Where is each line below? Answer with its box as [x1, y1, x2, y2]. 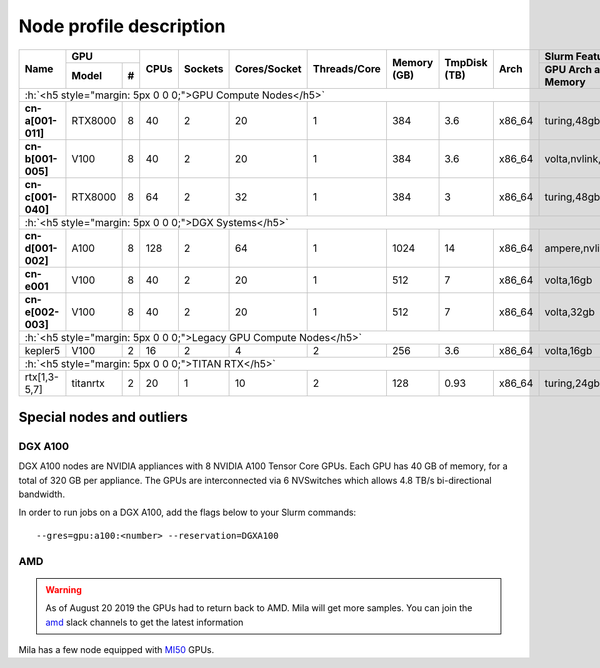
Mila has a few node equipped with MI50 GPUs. [18, 644, 215, 655]
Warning [45, 583, 82, 595]
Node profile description [18, 15, 226, 37]
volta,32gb [544, 305, 595, 319]
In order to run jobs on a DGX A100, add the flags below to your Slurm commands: [18, 506, 357, 519]
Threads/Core [312, 62, 382, 76]
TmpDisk [444, 56, 488, 70]
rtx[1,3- [24, 370, 59, 384]
